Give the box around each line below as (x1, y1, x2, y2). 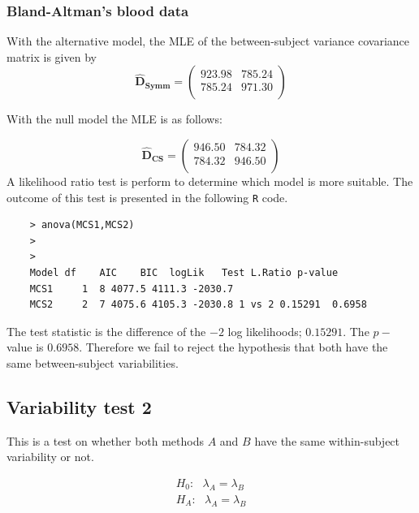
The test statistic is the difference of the (6, 322, 206, 339)
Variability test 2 (6, 394, 152, 419)
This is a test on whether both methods (6, 432, 204, 449)
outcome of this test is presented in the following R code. (6, 188, 288, 205)
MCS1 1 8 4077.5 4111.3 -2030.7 (29, 282, 234, 295)
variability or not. (6, 448, 94, 465)
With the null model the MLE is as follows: (6, 110, 222, 127)
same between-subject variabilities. (6, 355, 179, 371)
